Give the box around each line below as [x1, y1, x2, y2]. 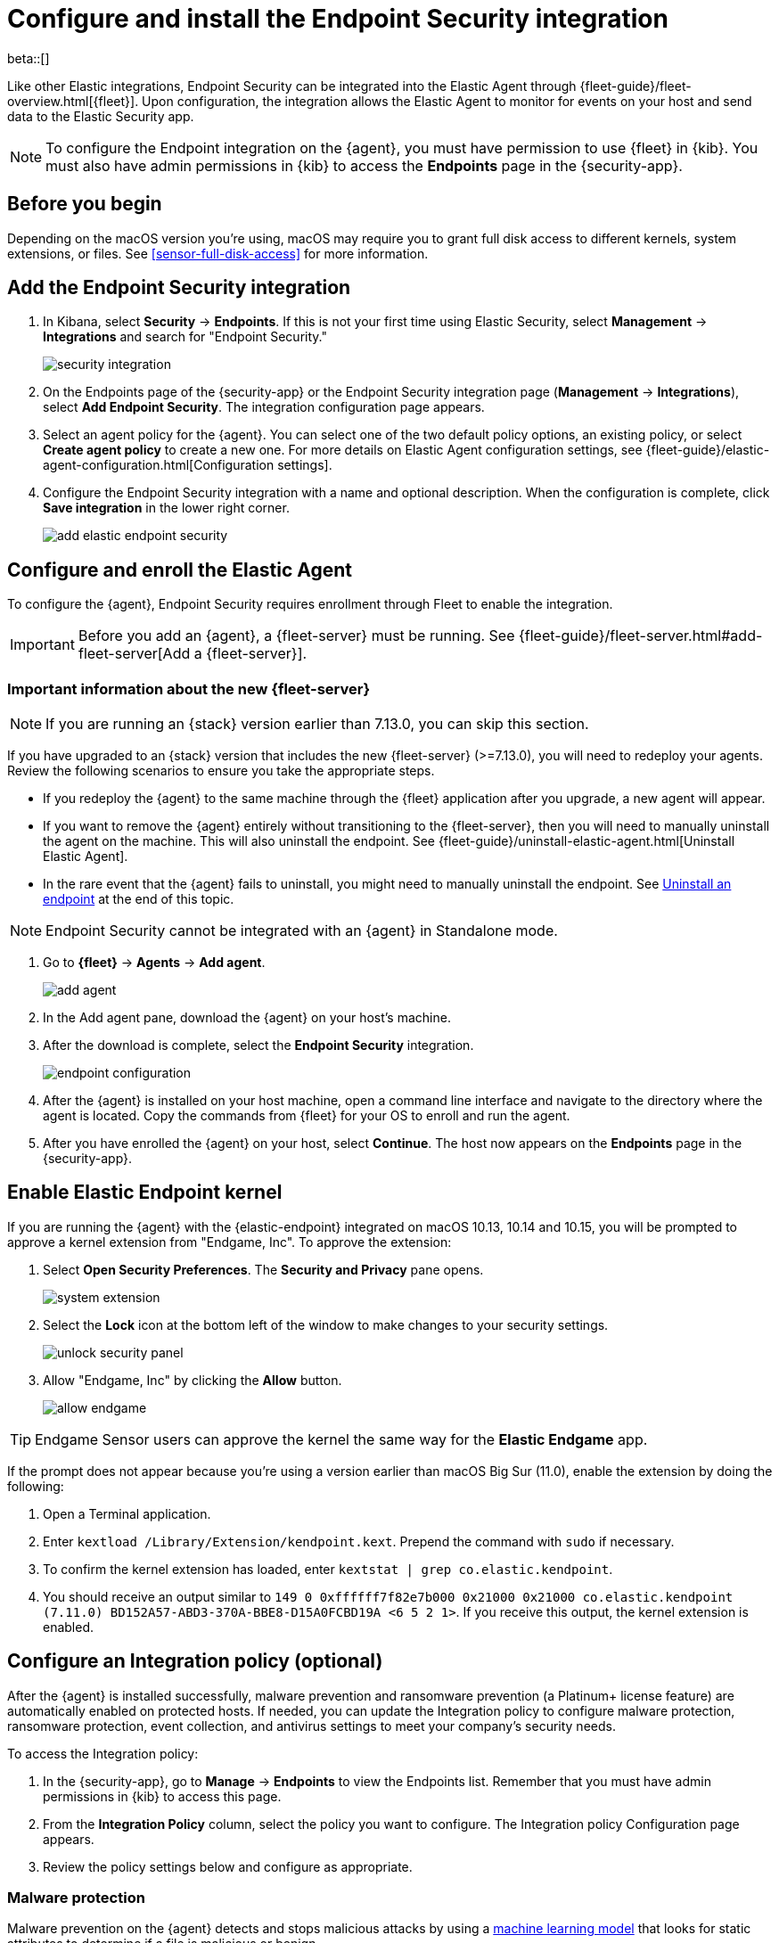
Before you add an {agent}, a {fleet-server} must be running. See [78, 627, 515, 645]
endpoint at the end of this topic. [43, 891, 234, 907]
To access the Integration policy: [7, 1745, 199, 1761]
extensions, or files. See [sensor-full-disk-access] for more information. [7, 245, 429, 261]
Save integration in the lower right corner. [43, 500, 290, 516]
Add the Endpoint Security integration [7, 276, 351, 299]
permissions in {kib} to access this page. [43, 1788, 282, 1804]
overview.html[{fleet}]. [7, 93, 139, 109]
